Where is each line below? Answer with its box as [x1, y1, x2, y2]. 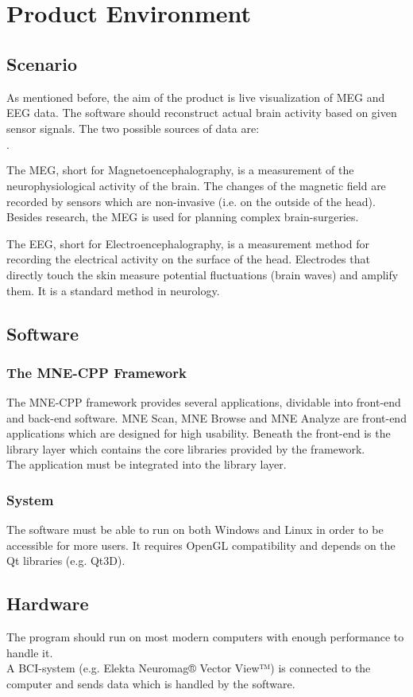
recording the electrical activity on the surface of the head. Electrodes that [6, 251, 370, 267]
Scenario [6, 51, 78, 76]
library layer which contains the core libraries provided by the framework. [6, 440, 365, 457]
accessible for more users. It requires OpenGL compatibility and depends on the [6, 536, 396, 553]
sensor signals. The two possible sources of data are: [6, 119, 260, 136]
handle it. [6, 644, 53, 660]
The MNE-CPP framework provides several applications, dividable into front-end [6, 394, 401, 411]
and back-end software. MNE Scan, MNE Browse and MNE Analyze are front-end [6, 409, 407, 426]
